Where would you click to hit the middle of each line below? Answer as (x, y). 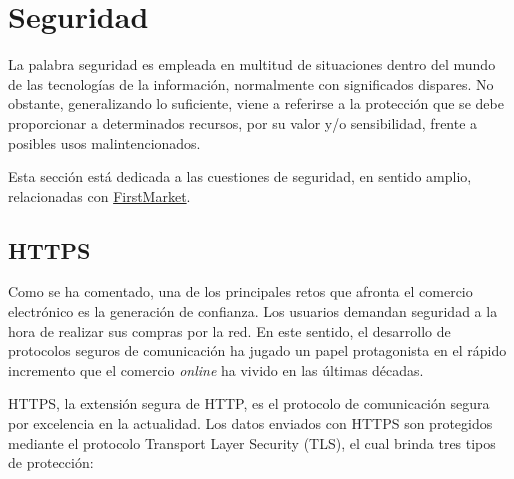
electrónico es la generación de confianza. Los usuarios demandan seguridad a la (253, 311)
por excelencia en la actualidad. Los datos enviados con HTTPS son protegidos (250, 423)
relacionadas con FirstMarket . (99, 195)
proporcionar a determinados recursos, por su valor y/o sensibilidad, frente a (243, 122)
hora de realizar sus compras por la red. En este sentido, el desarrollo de (229, 330)
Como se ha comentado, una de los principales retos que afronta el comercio (240, 291)
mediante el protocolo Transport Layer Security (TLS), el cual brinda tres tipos (252, 442)
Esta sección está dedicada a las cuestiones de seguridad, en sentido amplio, (240, 176)
